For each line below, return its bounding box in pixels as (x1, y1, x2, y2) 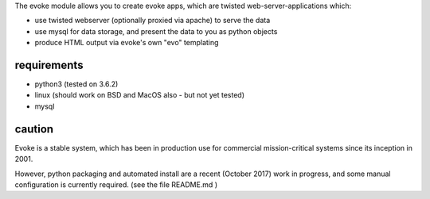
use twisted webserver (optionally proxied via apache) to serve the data (34, 16, 271, 25)
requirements (14, 58, 84, 71)
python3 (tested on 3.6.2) (34, 79, 119, 89)
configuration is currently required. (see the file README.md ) (14, 179, 218, 189)
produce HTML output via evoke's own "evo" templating (34, 38, 219, 48)
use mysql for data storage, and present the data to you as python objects (34, 26, 278, 36)
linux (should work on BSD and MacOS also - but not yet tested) (34, 90, 244, 100)
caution (14, 122, 54, 136)
